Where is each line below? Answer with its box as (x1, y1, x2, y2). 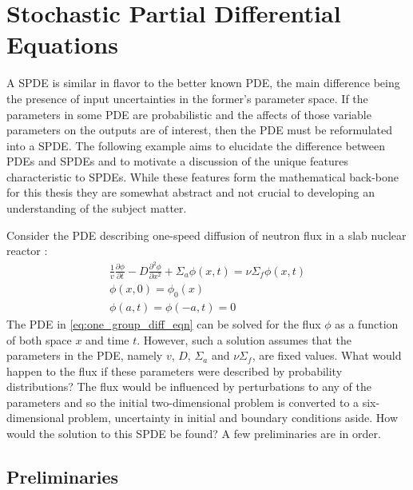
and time (85, 331, 129, 348)
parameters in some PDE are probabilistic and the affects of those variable (6, 106, 371, 122)
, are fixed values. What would (252, 347, 402, 364)
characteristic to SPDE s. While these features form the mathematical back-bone (6, 168, 399, 185)
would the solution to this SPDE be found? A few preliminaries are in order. (6, 425, 381, 442)
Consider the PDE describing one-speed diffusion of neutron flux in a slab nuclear (6, 226, 407, 243)
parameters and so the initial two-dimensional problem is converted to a (6, 393, 359, 410)
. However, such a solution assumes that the (137, 331, 351, 348)
